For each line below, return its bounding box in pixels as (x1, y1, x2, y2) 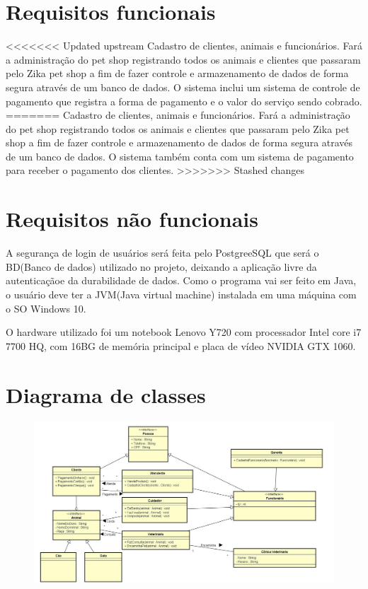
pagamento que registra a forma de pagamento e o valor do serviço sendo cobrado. (6, 93, 362, 108)
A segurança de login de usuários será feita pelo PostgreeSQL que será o (6, 245, 319, 260)
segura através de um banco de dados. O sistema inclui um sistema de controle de (6, 79, 360, 94)
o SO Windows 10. (6, 301, 86, 315)
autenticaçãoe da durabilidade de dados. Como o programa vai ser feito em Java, (6, 273, 357, 288)
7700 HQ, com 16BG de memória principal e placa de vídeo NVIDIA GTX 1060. (6, 338, 356, 353)
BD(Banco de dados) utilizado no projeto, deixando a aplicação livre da (6, 259, 317, 274)
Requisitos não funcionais (6, 204, 258, 233)
